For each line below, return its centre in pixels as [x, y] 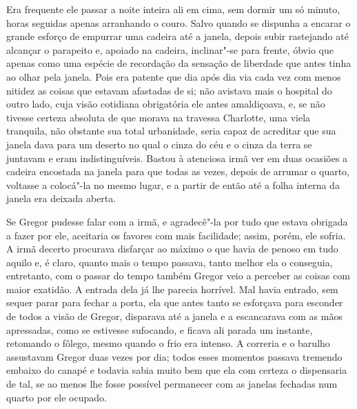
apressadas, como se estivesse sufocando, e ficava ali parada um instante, [160, 329]
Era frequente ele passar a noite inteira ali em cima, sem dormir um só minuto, [173, 9]
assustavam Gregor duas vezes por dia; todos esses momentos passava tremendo [174, 356]
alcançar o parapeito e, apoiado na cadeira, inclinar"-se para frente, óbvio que [170, 49]
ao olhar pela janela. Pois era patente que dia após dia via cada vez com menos [174, 76]
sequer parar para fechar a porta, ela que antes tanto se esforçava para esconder [175, 302]
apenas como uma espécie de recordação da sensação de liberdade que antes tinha [179, 63]
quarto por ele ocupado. [57, 397]
